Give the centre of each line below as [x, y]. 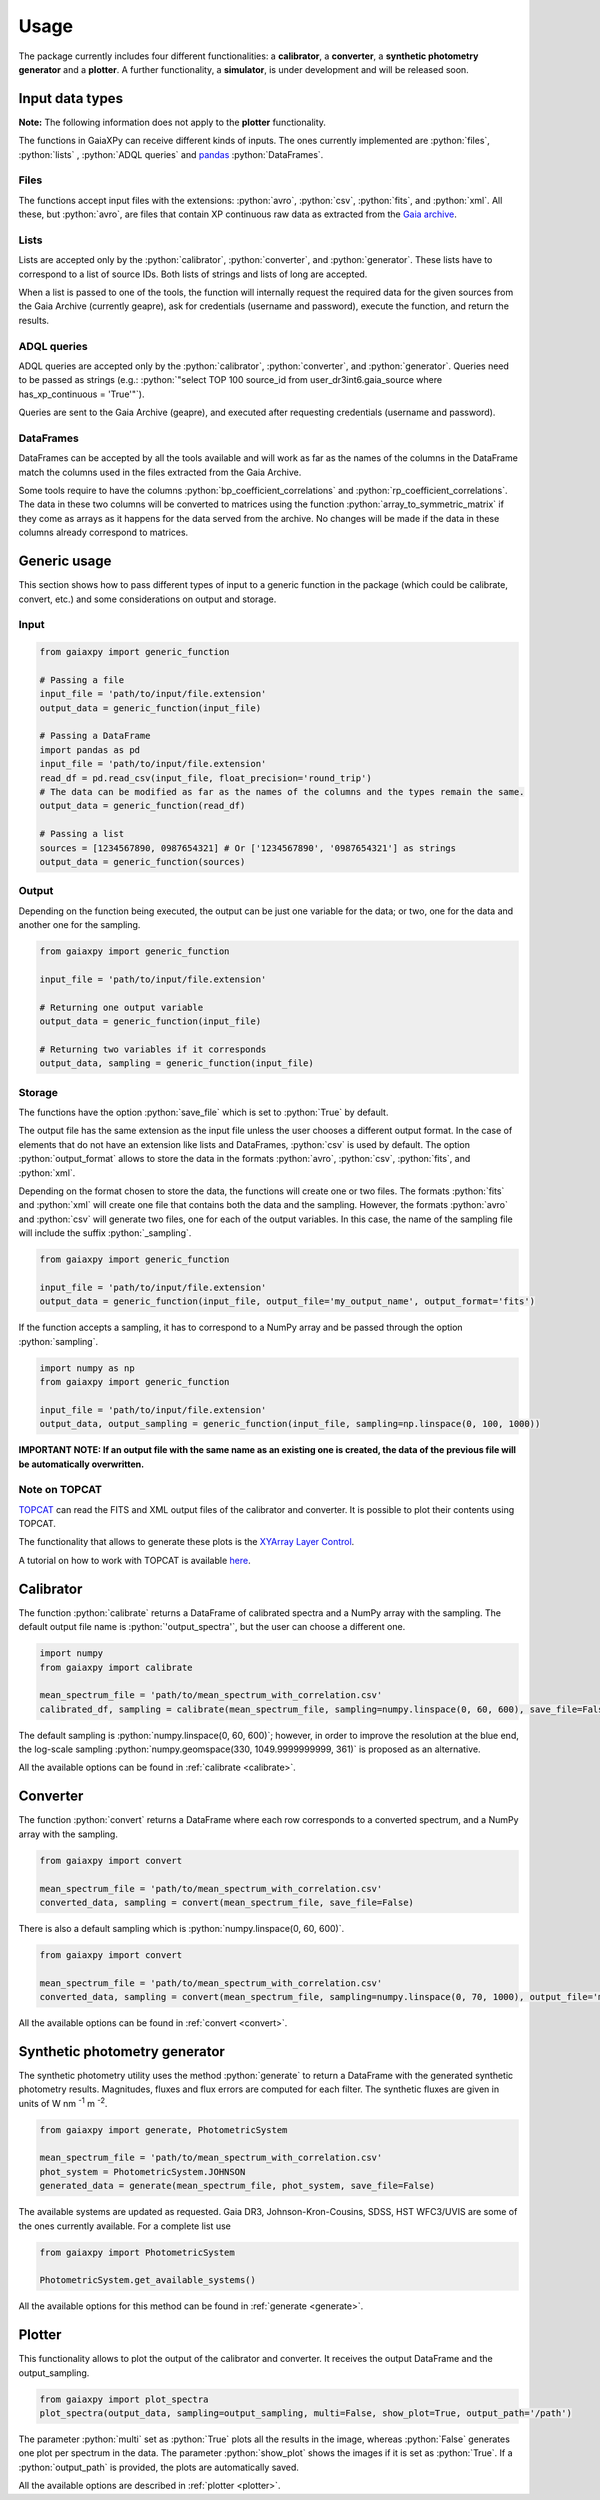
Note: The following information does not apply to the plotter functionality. [172, 122]
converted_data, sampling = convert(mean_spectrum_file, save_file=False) [227, 1902]
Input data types [71, 98]
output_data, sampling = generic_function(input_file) [176, 1063]
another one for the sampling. [79, 925]
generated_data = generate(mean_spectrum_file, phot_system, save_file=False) [237, 2186]
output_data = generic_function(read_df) [142, 806]
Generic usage [65, 561]
